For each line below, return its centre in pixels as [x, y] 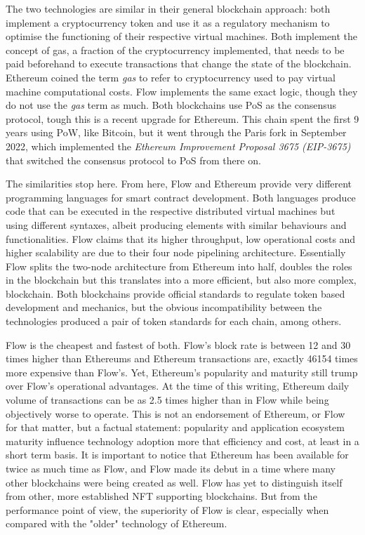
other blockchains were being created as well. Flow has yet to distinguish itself [174, 482]
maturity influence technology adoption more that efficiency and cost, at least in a [182, 441]
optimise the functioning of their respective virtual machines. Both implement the [182, 36]
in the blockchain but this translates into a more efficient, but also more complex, [181, 280]
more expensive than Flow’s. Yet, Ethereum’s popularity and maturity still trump [182, 372]
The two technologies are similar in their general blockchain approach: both [168, 8]
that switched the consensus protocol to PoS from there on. [133, 160]
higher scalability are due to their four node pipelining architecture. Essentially [176, 252]
